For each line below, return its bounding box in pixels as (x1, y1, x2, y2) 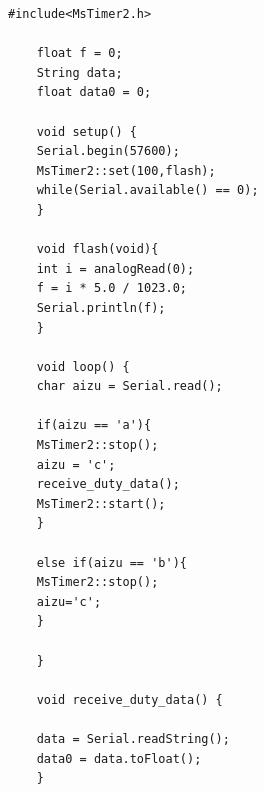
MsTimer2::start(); (36, 496, 166, 511)
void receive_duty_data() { (36, 692, 223, 707)
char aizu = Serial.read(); (36, 379, 223, 394)
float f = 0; (36, 46, 123, 61)
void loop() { (36, 359, 130, 374)
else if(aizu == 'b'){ (36, 555, 187, 570)
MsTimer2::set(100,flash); (36, 163, 216, 178)
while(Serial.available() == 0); (36, 183, 259, 198)
